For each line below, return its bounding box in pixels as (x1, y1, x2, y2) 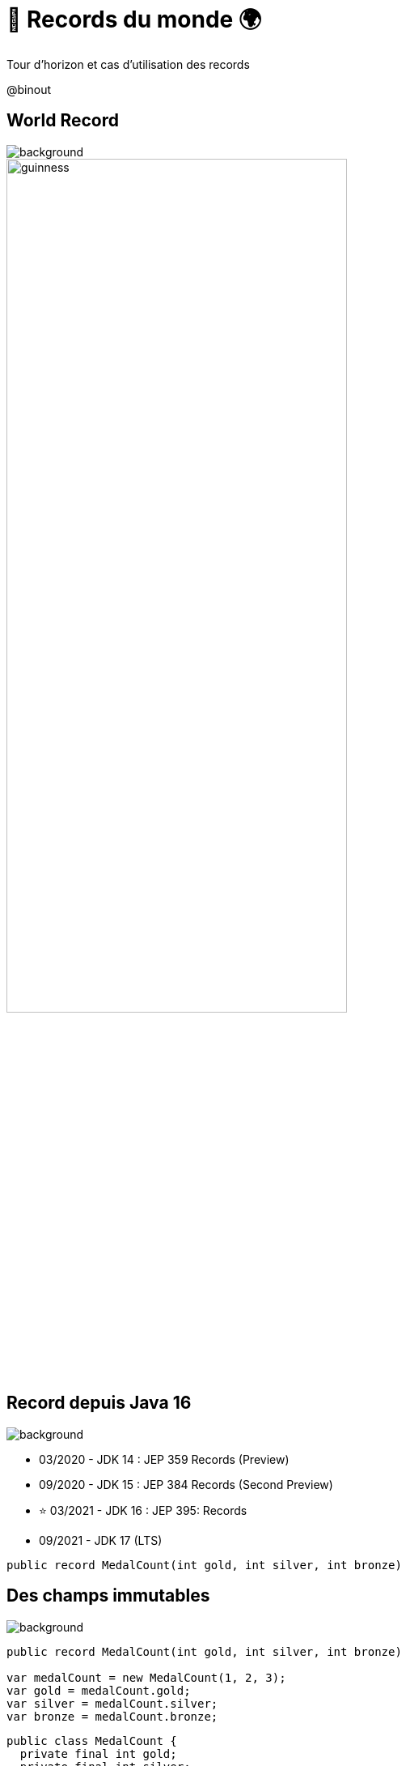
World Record (6, 110, 119, 131)
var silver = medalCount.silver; (6, 1696, 218, 1710)
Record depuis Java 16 (6, 1393, 192, 1414)
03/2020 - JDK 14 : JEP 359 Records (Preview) (39, 1452, 290, 1466)
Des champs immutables (6, 1585, 210, 1606)
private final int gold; (19, 1747, 177, 1760)
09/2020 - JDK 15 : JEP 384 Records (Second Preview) (39, 1477, 333, 1491)
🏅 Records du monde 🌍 (6, 6, 262, 33)
